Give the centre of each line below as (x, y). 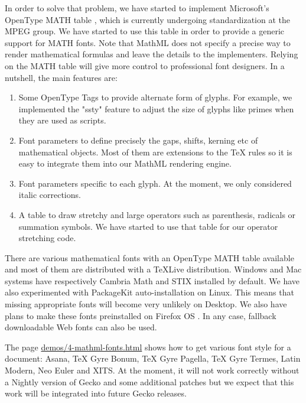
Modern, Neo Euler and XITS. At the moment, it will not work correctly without (152, 370)
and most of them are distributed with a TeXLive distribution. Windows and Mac (153, 269)
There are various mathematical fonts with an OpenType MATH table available (149, 257)
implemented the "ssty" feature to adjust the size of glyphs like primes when (156, 108)
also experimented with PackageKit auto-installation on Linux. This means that (149, 292)
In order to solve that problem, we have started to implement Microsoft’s (137, 8)
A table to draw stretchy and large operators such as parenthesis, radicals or (157, 214)
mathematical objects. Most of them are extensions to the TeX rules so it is (155, 152)
